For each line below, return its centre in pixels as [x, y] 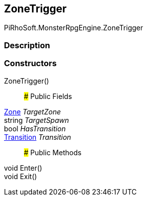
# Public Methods [53, 152]
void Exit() [21, 176]
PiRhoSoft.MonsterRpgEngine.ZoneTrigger [73, 28]
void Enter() [23, 168]
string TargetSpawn [37, 120]
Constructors [30, 63]
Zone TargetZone [32, 111]
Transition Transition [38, 137]
